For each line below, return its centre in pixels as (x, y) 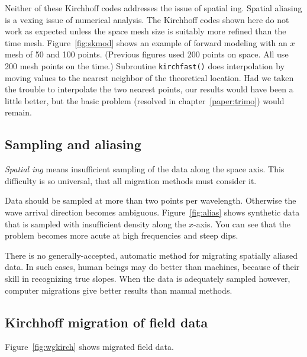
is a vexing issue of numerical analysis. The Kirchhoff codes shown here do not (147, 19)
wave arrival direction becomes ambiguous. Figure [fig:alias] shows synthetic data (152, 212)
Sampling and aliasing (73, 144)
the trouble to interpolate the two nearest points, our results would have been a (149, 89)
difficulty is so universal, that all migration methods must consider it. (131, 180)
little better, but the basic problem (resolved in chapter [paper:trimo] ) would (145, 100)
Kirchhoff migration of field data (106, 322)
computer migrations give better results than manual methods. (119, 290)
